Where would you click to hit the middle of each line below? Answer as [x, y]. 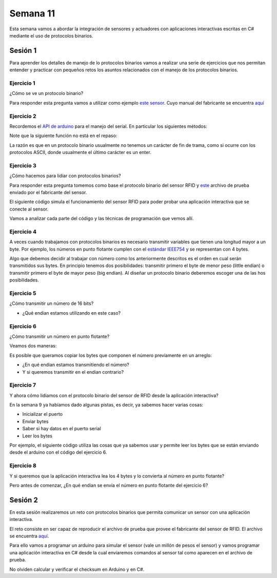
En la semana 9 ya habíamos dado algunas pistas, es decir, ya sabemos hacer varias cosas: [106, 405]
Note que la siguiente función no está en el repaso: [63, 136]
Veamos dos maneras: [33, 346]
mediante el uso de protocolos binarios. [51, 35]
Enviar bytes [35, 421]
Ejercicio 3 [23, 165]
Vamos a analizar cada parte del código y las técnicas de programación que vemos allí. [102, 219]
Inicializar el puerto [43, 414]
